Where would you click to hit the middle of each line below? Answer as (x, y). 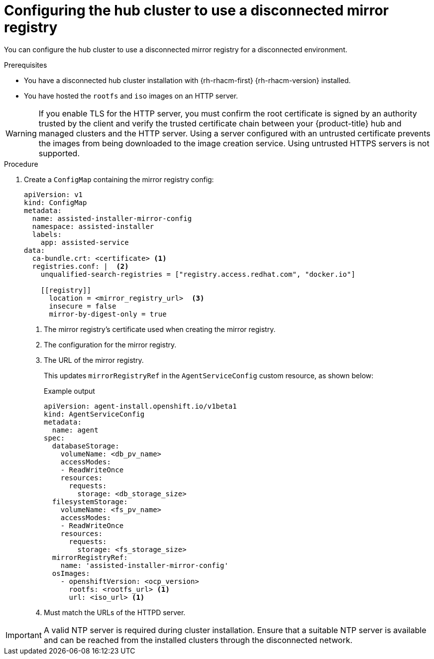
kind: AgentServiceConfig (94, 414)
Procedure (21, 164)
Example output (69, 391)
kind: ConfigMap (55, 202)
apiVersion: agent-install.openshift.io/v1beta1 (140, 406)
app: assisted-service (85, 242)
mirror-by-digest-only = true (108, 314)
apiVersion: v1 (54, 194)
